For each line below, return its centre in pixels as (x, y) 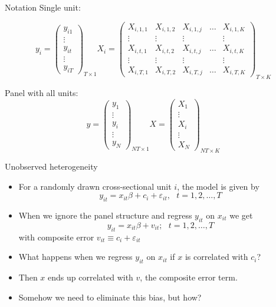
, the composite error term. (189, 277)
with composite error (56, 237)
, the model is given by (218, 186)
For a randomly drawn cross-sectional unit (95, 186)
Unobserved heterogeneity (51, 166)
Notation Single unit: (43, 7)
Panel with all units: (42, 92)
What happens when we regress (75, 257)
